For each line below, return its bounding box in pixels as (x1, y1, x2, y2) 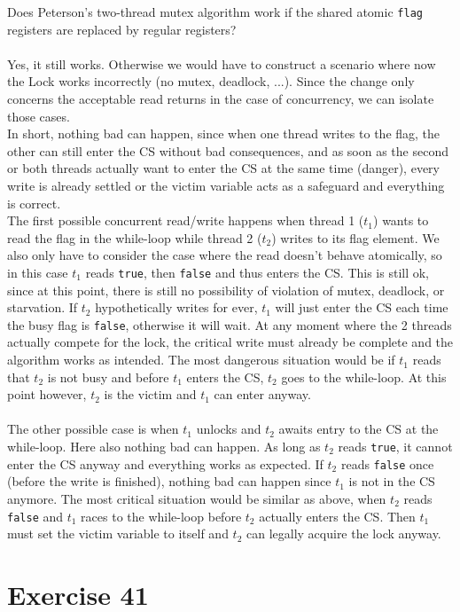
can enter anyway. (214, 385, 311, 404)
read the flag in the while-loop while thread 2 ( (7, 228, 262, 247)
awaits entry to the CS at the (278, 420, 439, 438)
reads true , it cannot (338, 437, 453, 456)
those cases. (7, 106, 70, 125)
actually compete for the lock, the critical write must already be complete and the (7, 333, 454, 351)
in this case (7, 263, 68, 281)
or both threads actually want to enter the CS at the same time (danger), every (7, 159, 440, 177)
